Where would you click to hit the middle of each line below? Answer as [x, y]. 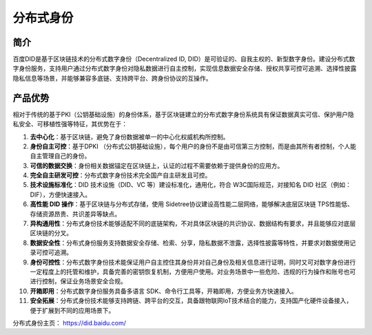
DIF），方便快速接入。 [61, 194]
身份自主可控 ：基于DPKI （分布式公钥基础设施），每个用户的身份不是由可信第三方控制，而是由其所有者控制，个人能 [193, 146]
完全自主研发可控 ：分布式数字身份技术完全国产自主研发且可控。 [121, 175]
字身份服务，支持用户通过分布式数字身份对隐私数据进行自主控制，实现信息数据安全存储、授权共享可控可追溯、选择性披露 [185, 68]
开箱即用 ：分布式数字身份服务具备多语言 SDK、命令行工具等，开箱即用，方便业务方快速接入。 [164, 291]
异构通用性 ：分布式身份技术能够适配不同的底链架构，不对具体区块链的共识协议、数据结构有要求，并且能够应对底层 [193, 223]
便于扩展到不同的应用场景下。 [72, 310]
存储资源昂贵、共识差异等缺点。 [75, 214]
